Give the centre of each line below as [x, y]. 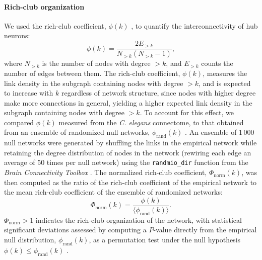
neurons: [17, 35]
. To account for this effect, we [187, 112]
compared [19, 122]
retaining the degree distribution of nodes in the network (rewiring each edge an [128, 152]
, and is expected [225, 83]
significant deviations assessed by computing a [75, 230]
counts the [217, 63]
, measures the [225, 73]
